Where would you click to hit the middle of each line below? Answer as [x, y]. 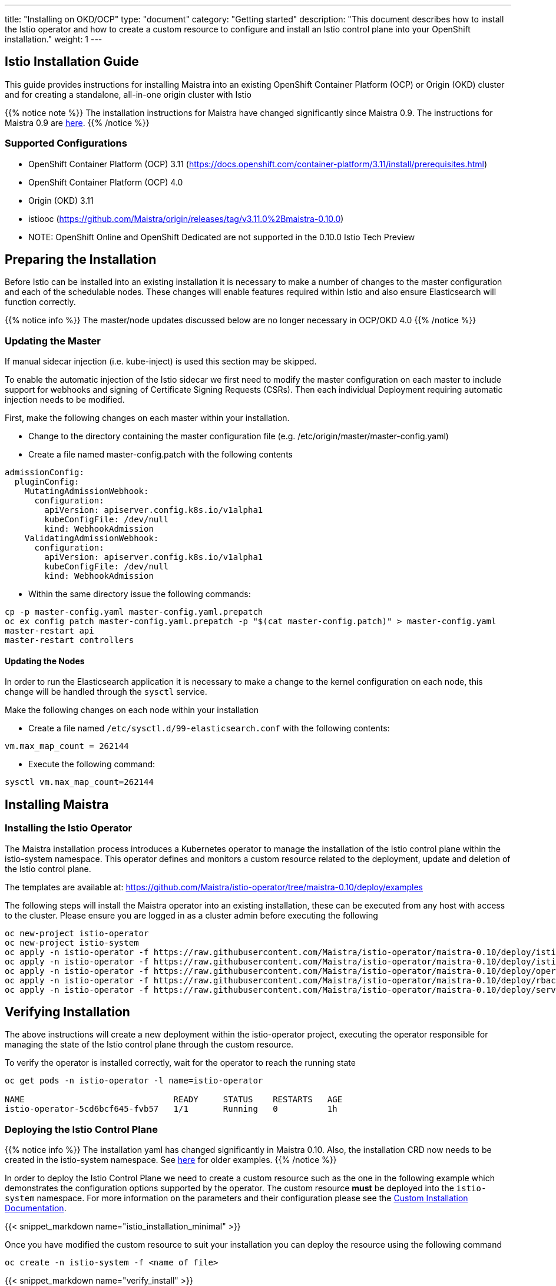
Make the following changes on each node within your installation [132, 710]
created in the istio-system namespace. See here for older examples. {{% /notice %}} [171, 1160]
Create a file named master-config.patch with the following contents [160, 455]
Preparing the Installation [81, 260]
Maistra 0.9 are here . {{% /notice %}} [77, 122]
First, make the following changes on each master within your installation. [147, 418]
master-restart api [49, 631]
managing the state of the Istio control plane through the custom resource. [149, 1045]
